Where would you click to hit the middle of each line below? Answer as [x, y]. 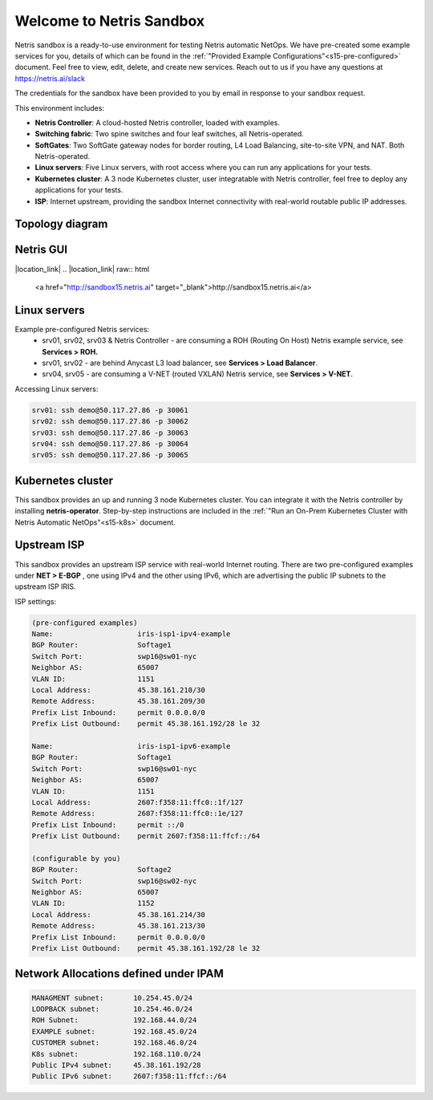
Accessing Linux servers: [57, 388]
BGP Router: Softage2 [101, 870]
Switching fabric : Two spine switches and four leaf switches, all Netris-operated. [169, 134]
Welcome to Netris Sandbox [110, 21]
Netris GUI [41, 250]
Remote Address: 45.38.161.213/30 [119, 926]
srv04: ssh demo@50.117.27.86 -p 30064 [110, 444]
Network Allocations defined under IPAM [119, 974]
